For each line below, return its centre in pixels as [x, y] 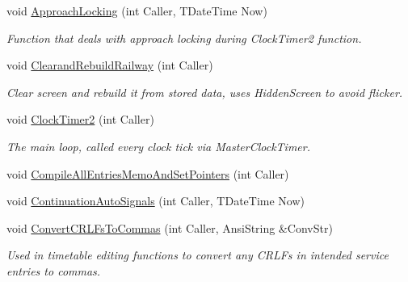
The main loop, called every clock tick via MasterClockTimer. [158, 146]
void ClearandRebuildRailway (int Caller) [110, 65]
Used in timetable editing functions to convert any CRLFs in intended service [198, 255]
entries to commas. [54, 270]
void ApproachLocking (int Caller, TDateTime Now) [137, 11]
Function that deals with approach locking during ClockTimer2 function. [184, 38]
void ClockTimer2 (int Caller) [80, 119]
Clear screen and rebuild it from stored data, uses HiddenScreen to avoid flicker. [205, 92]
